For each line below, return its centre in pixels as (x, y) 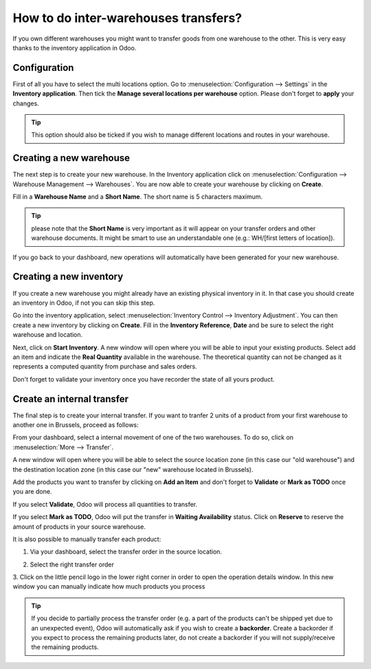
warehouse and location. (48, 335)
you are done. (32, 492)
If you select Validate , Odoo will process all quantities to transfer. (105, 504)
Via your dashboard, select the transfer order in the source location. (126, 552)
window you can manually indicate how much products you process (109, 586)
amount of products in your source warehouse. (79, 527)
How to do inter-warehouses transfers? (127, 18)
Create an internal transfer (71, 399)
